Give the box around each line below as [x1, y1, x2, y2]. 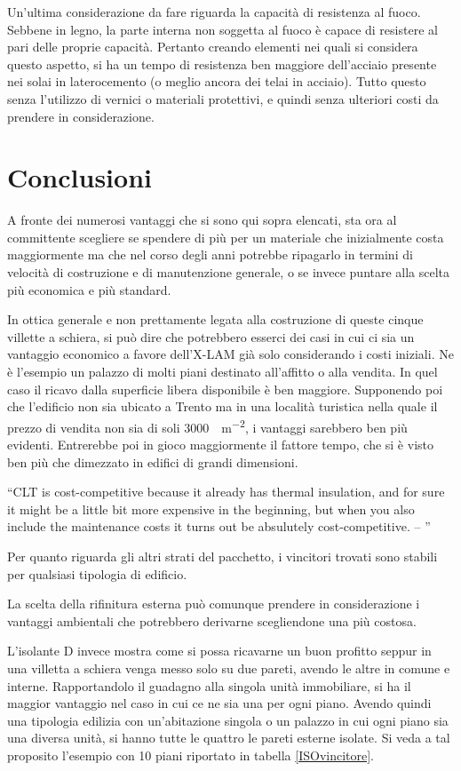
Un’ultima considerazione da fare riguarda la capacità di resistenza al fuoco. [7, 3, 421, 20]
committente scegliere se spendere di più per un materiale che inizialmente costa [7, 227, 444, 246]
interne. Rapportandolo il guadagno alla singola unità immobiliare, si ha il [7, 676, 411, 695]
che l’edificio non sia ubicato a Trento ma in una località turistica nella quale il [7, 397, 438, 416]
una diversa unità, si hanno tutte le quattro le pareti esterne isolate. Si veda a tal [7, 728, 450, 747]
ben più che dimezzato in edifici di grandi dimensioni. [7, 452, 298, 471]
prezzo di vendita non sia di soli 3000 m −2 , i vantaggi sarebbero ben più [7, 415, 408, 436]
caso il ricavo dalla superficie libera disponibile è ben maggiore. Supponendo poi [7, 379, 443, 398]
